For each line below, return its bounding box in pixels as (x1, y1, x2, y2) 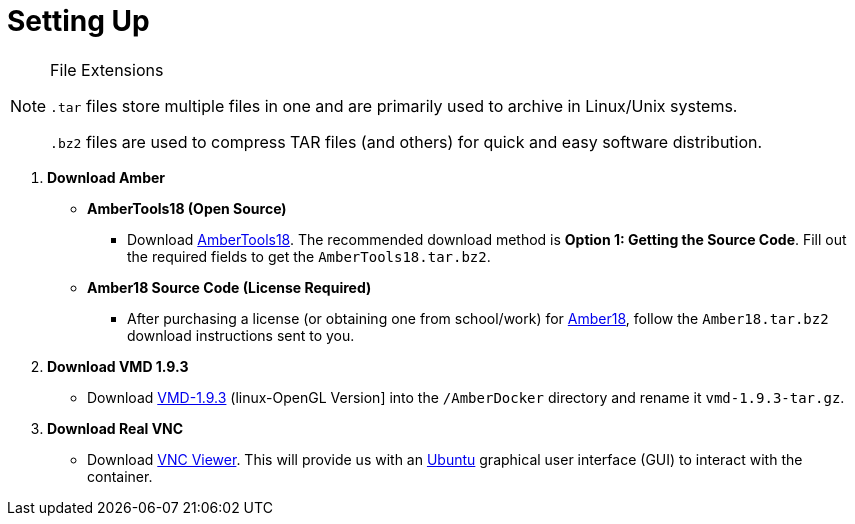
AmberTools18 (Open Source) (87, 199, 287, 217)
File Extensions (50, 59, 164, 80)
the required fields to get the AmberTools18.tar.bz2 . (127, 247, 491, 265)
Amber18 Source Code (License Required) (87, 278, 372, 296)
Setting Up (7, 4, 150, 38)
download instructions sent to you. (127, 326, 355, 344)
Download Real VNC (47, 419, 184, 437)
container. (87, 467, 153, 485)
